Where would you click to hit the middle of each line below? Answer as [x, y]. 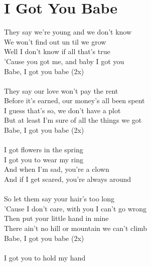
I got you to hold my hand [45, 257]
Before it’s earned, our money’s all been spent [74, 100]
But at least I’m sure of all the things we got [73, 120]
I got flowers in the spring [44, 150]
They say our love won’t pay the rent [61, 90]
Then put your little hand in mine [56, 218]
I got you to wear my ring [44, 159]
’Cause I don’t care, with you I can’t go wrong [75, 208]
